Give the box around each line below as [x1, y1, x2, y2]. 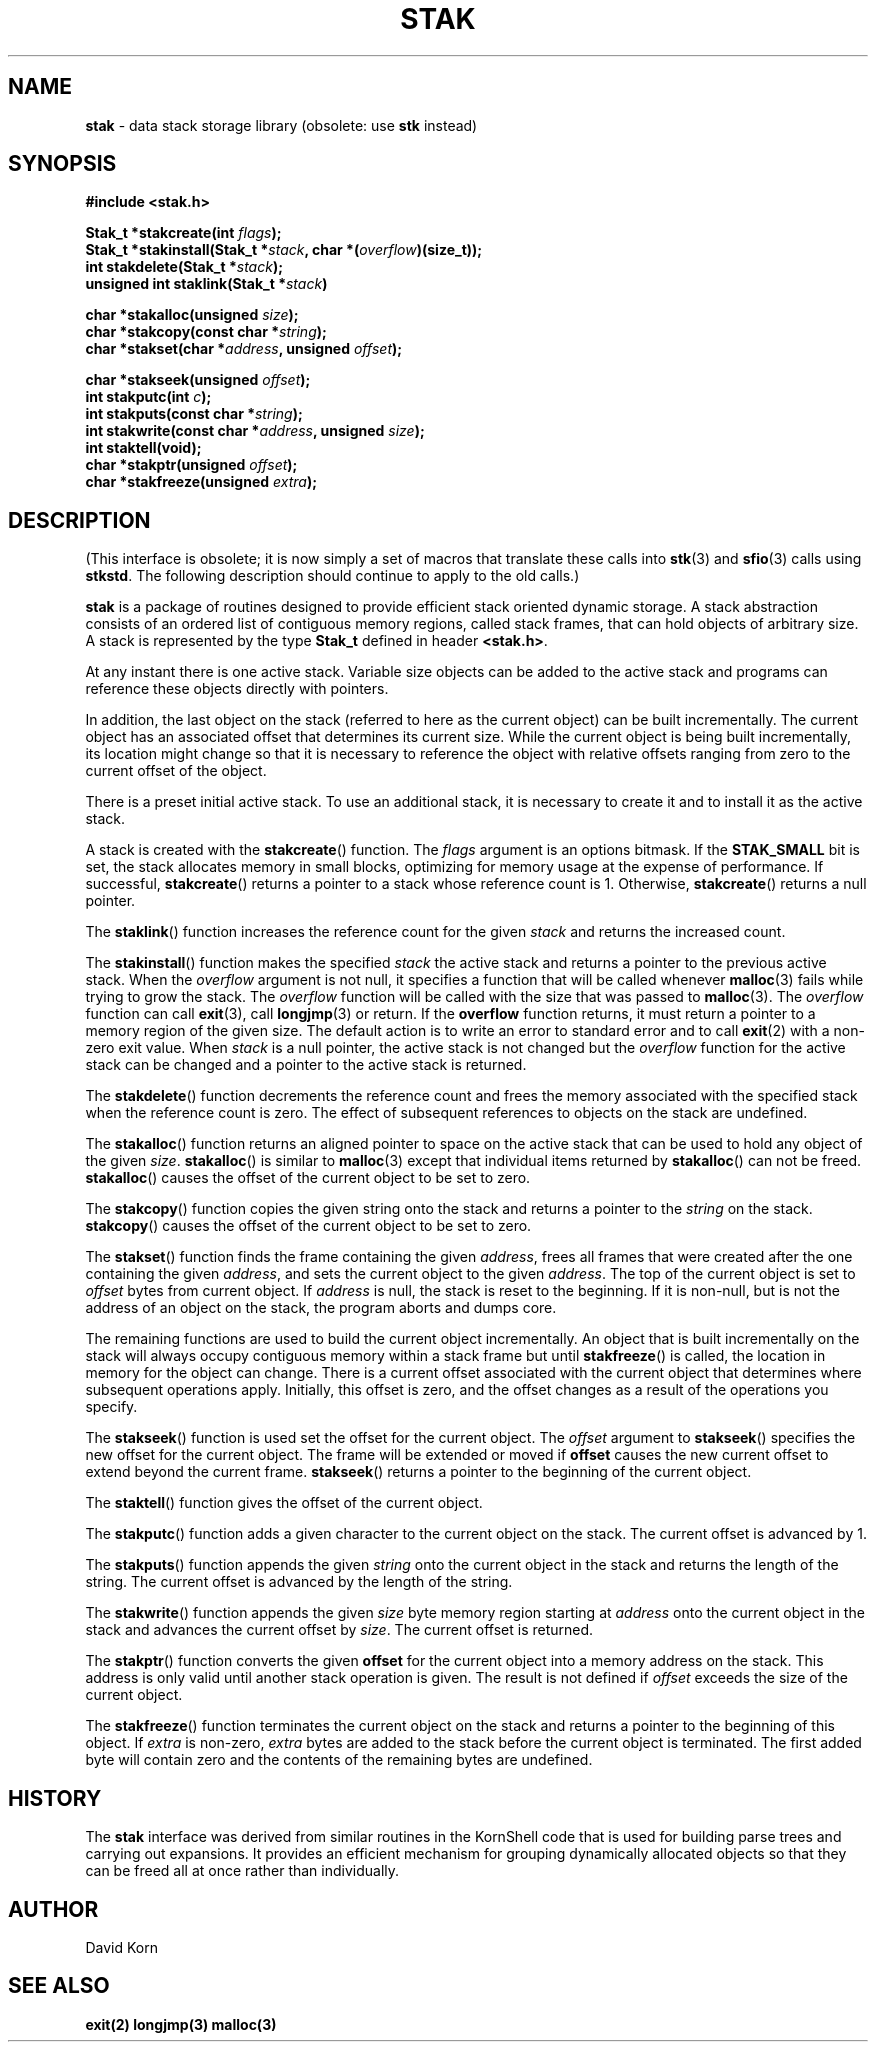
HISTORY [8, 1785, 102, 1811]
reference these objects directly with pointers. [85, 680, 389, 698]
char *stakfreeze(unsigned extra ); [85, 473, 318, 491]
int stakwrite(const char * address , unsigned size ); [85, 422, 425, 440]
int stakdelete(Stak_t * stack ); [85, 258, 283, 276]
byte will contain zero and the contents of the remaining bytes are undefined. [85, 1751, 593, 1769]
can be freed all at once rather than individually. [85, 1862, 400, 1880]
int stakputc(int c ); [85, 388, 212, 406]
